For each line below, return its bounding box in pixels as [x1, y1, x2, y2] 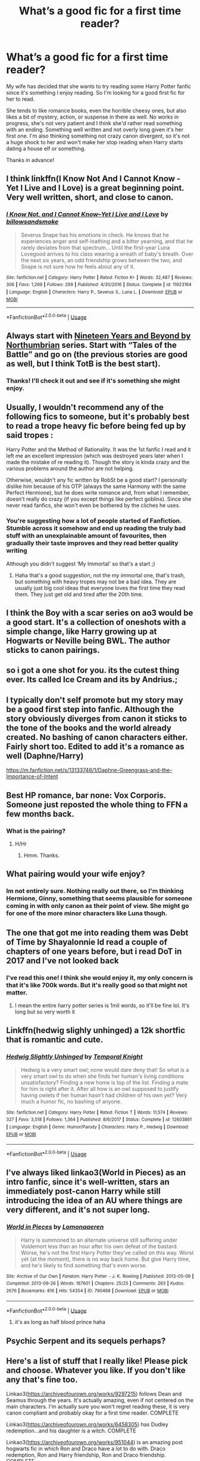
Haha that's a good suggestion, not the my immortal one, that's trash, [14, 571, 186, 579]
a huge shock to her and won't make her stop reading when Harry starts [6, 138, 183, 145]
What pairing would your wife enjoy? [6, 869, 145, 879]
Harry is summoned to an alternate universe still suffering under [20, 1236, 178, 1244]
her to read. [6, 95, 35, 102]
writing [6, 546, 28, 555]
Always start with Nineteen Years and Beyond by [6, 331, 191, 341]
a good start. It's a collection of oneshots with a [6, 617, 186, 627]
